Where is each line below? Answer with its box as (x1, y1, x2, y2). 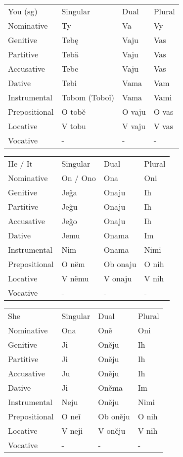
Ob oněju (98, 411, 130, 422)
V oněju (98, 425, 126, 436)
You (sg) (8, 5, 38, 17)
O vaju (122, 106, 146, 117)
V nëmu (61, 273, 89, 284)
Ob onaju (103, 258, 137, 270)
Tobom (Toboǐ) (61, 91, 115, 103)
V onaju (103, 273, 132, 284)
